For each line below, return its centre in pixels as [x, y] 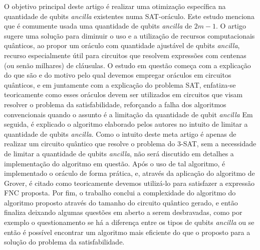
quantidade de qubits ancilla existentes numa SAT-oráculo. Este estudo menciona [129, 16]
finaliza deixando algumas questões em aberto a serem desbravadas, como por [123, 212]
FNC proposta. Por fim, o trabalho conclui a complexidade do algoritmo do [120, 193]
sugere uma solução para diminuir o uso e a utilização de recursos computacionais [129, 35]
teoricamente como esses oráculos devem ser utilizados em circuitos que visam [123, 94]
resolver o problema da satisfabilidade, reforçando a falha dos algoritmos [115, 104]
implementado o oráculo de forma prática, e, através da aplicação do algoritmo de [129, 173]
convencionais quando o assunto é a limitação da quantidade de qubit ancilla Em [128, 114]
